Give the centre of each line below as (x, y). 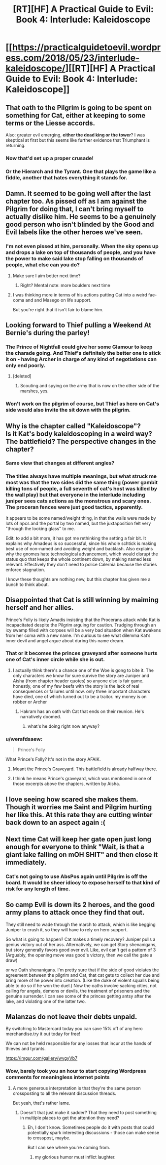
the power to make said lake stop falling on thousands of (74, 259)
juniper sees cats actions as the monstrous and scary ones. (78, 501)
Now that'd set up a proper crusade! (50, 158)
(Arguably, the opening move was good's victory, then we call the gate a (79, 955)
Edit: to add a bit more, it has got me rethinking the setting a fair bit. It (76, 538)
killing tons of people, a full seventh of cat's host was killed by (81, 489)
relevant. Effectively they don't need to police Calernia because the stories (81, 564)
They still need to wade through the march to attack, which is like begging (81, 924)
